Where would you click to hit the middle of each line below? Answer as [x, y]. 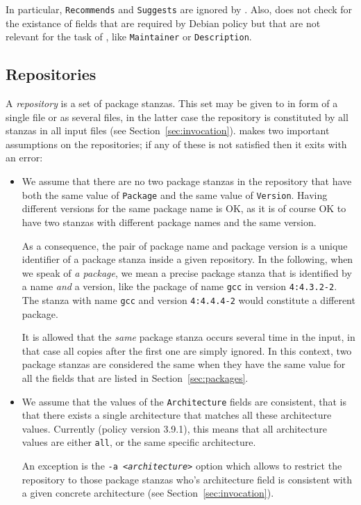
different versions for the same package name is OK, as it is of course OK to [184, 208]
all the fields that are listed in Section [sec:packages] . [135, 377]
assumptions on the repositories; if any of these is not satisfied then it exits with [176, 144]
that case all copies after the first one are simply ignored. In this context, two [187, 350]
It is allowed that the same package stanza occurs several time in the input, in [188, 337]
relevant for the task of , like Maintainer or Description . [129, 37]
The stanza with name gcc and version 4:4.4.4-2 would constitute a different [188, 299]
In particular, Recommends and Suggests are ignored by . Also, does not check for [179, 9]
